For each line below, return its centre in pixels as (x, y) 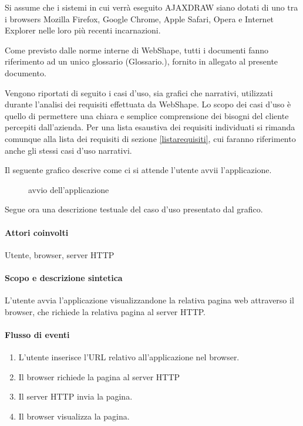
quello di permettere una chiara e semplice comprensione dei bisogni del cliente (147, 115)
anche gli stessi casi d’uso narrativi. (68, 150)
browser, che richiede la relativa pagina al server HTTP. (105, 311)
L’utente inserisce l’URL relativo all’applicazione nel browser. (129, 357)
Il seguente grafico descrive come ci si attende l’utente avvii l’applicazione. (138, 170)
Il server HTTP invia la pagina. (75, 396)
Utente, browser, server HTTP (60, 254)
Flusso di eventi (37, 334)
